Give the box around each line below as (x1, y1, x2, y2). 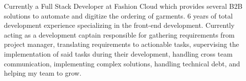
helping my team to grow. (4, 68, 82, 78)
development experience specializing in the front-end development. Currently (4, 20, 235, 30)
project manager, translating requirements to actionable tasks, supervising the (4, 39, 239, 49)
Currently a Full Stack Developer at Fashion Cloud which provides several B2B (4, 1, 243, 11)
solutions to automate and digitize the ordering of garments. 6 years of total (4, 10, 233, 20)
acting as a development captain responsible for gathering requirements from (4, 29, 235, 40)
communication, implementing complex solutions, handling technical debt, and (4, 58, 240, 68)
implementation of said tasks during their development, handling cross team (4, 48, 233, 59)
